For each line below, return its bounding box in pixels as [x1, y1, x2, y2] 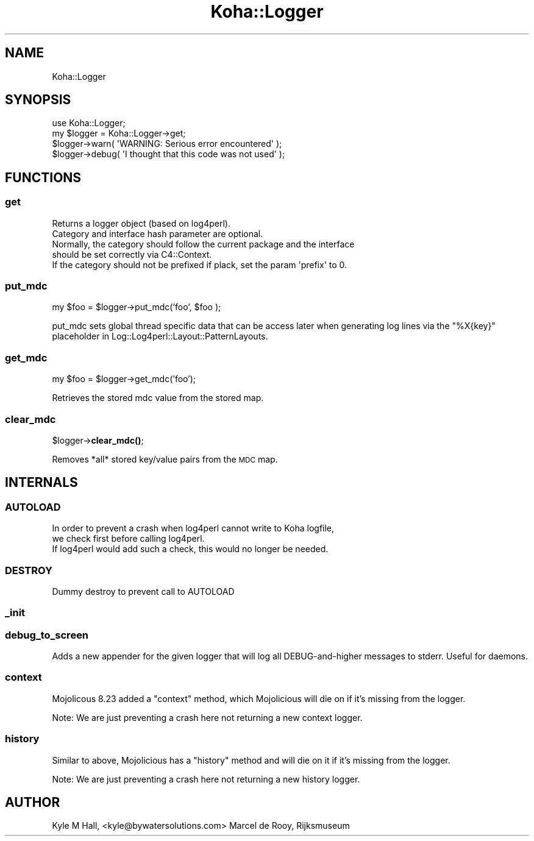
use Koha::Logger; [52, 118, 126, 129]
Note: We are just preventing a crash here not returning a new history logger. [52, 773, 360, 784]
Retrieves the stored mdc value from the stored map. [52, 392, 264, 403]
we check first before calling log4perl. [52, 533, 205, 544]
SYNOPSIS [5, 92, 71, 108]
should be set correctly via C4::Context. [52, 249, 212, 260]
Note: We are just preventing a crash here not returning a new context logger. [52, 712, 363, 723]
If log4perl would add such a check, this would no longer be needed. [52, 544, 329, 555]
